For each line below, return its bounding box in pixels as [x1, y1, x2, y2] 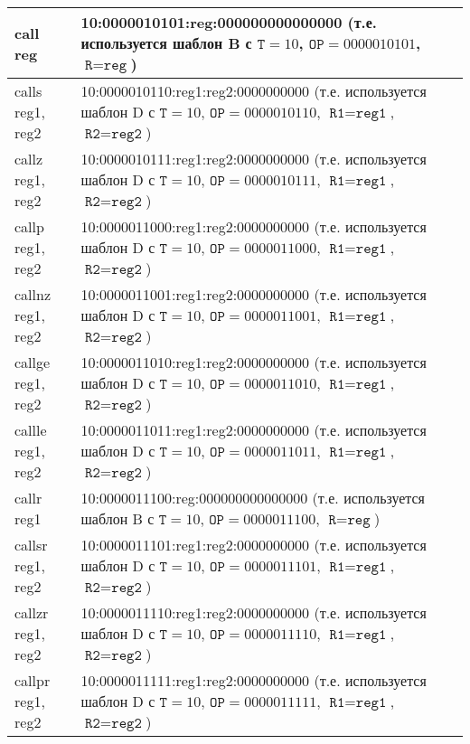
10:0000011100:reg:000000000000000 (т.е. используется [80, 487, 425, 508]
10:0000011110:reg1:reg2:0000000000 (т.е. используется [80, 602, 427, 623]
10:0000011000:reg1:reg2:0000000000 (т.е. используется [80, 216, 427, 237]
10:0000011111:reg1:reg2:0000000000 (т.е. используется [80, 670, 427, 691]
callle [14, 419, 47, 440]
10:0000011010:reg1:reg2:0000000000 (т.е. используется [80, 352, 427, 372]
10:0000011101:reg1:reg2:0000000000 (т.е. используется [80, 534, 427, 555]
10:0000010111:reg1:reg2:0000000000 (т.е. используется [80, 148, 427, 169]
